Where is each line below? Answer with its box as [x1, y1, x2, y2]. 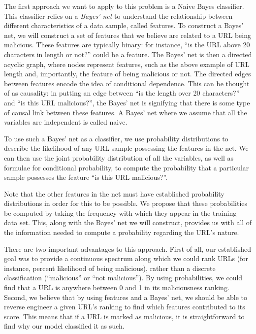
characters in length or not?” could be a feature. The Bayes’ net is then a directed [4, 49, 252, 59]
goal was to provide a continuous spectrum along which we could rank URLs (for [4, 253, 248, 264]
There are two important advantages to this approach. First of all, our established [4, 243, 252, 254]
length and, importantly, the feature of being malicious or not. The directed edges [4, 68, 251, 79]
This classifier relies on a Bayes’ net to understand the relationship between [4, 10, 233, 21]
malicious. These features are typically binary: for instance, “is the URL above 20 [4, 39, 250, 50]
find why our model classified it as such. [4, 321, 125, 331]
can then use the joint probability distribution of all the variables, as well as [4, 152, 234, 163]
